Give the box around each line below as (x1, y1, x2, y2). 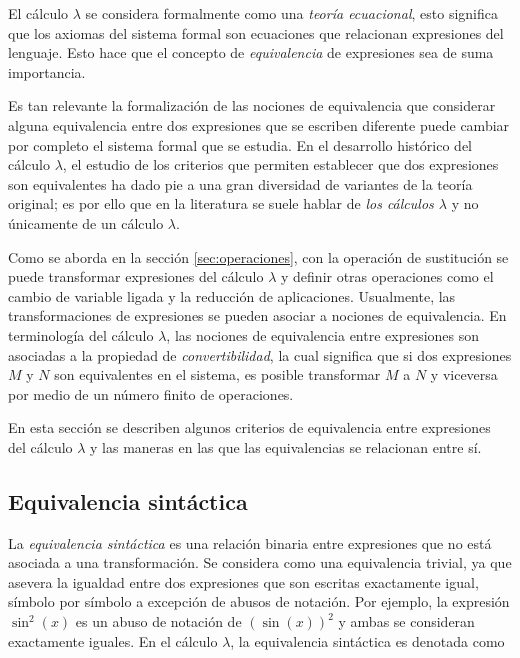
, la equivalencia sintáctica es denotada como (230, 630, 505, 651)
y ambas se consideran (338, 611, 475, 632)
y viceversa (430, 364, 498, 385)
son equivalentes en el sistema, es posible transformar (54, 364, 381, 385)
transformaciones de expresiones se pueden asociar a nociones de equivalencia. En (8, 305, 507, 326)
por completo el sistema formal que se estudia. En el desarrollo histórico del (8, 134, 472, 155)
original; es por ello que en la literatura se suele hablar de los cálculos (8, 193, 434, 214)
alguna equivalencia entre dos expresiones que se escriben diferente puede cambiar (8, 114, 510, 135)
